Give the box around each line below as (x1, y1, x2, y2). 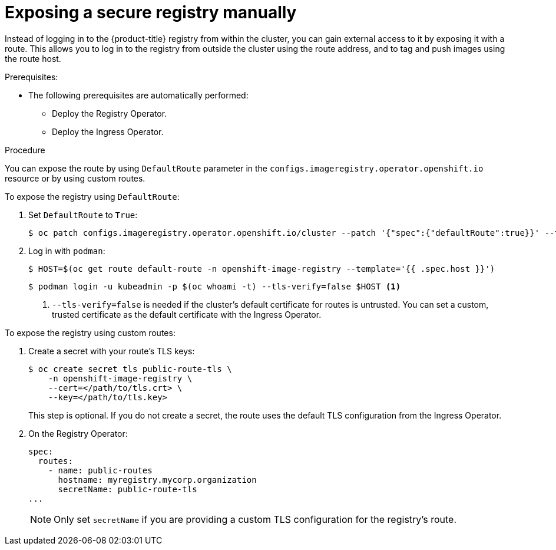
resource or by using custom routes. (5, 173, 145, 183)
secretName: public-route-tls (58, 484, 197, 494)
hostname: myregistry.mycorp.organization (58, 475, 257, 485)
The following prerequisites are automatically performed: (28, 90, 249, 100)
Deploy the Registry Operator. (52, 108, 167, 118)
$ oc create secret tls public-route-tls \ (28, 364, 232, 374)
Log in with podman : (28, 245, 105, 256)
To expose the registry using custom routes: (5, 327, 176, 338)
